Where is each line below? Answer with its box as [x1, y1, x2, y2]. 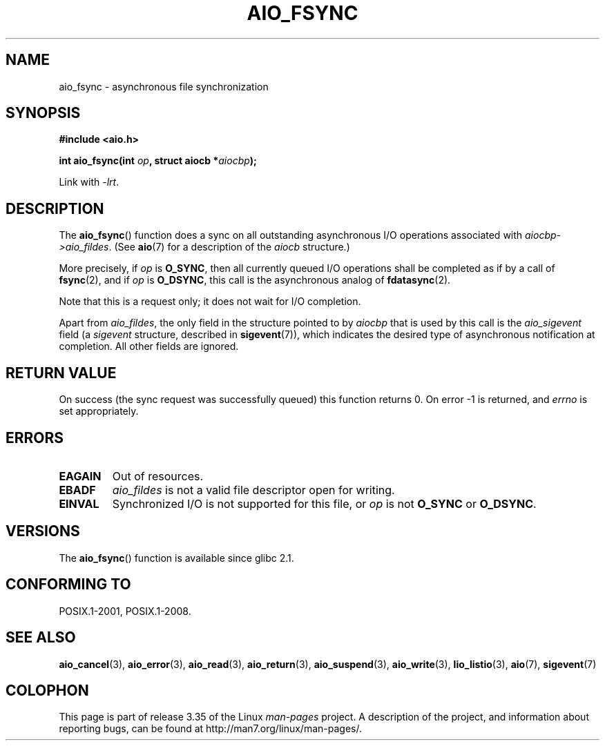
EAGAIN [59, 469, 102, 483]
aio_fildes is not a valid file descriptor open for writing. [112, 482, 395, 497]
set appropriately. [59, 405, 139, 418]
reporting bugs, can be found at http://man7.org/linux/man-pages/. [59, 723, 362, 735]
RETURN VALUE [6, 364, 117, 382]
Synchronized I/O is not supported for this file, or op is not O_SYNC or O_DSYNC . [112, 496, 537, 511]
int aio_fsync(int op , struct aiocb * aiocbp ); [59, 155, 257, 167]
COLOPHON [6, 681, 89, 699]
